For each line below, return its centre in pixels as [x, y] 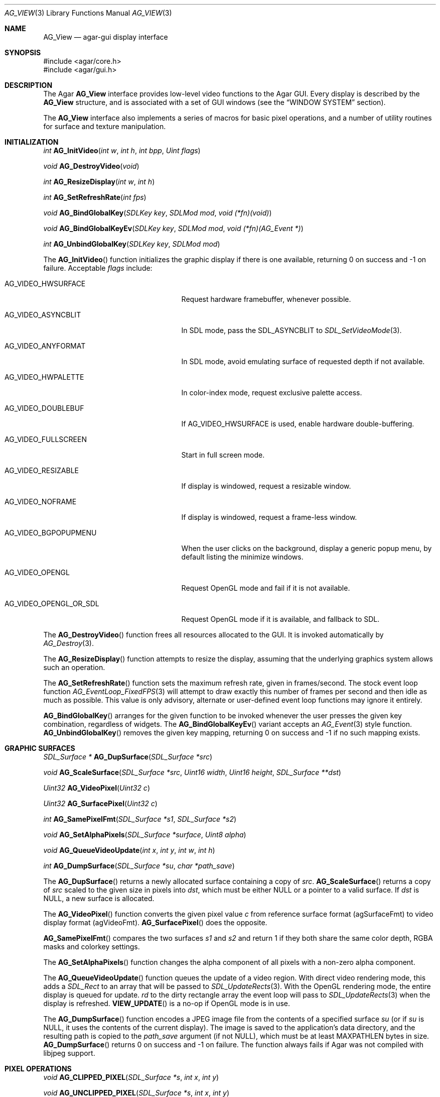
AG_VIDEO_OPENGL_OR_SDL [52, 604]
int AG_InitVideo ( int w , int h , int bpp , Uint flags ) [122, 150]
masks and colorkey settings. [92, 947]
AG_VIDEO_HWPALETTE [44, 377]
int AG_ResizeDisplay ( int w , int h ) [99, 182]
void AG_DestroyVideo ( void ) [91, 166]
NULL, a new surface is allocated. [99, 898]
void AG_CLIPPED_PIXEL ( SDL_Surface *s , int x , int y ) [131, 1077]
